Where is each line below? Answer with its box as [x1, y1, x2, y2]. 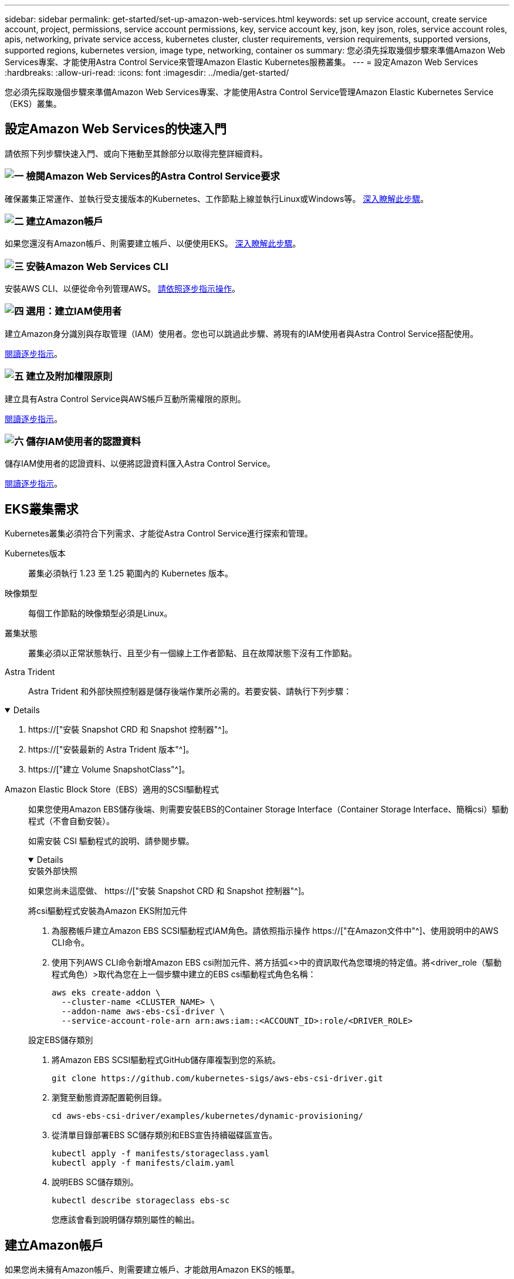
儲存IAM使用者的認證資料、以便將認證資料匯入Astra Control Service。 [5, 458, 276, 469]
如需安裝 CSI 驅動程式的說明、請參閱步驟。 [28, 836, 194, 846]
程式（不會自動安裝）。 [28, 816, 114, 826]
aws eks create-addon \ [52, 988, 161, 998]
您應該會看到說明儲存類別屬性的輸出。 [52, 1214, 199, 1225]
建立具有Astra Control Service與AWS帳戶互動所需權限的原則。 [5, 393, 246, 404]
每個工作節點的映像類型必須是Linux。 [28, 608, 173, 619]
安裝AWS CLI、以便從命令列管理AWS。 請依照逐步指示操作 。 [5, 284, 241, 294]
